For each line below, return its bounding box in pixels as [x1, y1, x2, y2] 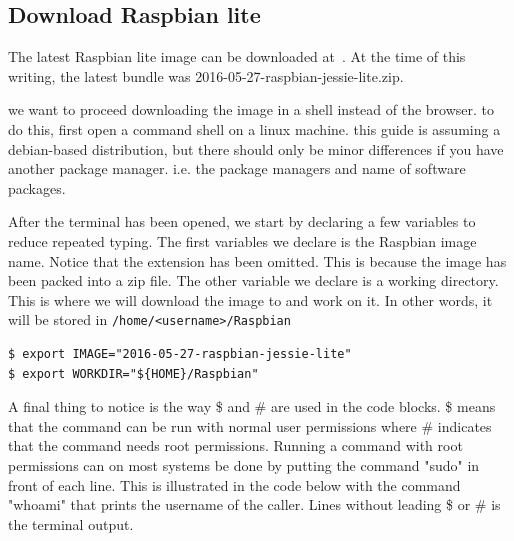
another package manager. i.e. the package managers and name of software [8, 158, 466, 179]
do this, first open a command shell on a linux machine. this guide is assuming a [8, 118, 501, 139]
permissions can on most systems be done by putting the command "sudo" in [8, 454, 480, 475]
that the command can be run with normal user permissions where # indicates [8, 415, 492, 436]
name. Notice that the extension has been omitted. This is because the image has [8, 250, 507, 271]
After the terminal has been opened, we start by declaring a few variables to [8, 211, 476, 232]
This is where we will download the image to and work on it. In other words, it [8, 289, 493, 310]
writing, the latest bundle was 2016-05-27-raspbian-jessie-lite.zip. [8, 65, 404, 86]
